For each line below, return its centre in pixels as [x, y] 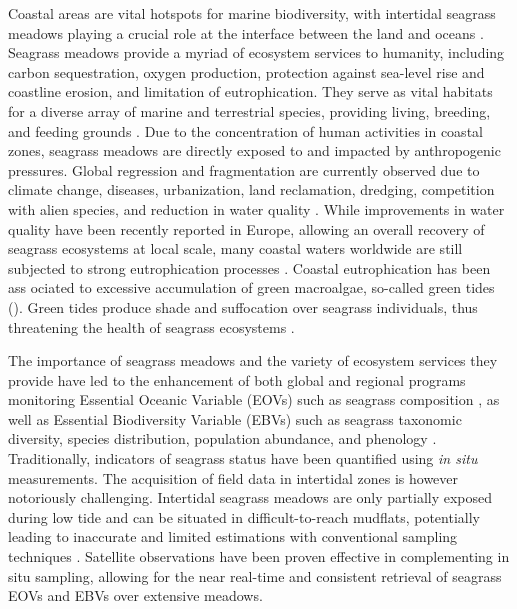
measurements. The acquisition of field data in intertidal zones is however [233, 477]
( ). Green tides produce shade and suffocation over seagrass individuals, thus [243, 306]
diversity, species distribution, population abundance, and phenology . [222, 438]
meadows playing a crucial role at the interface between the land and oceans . [246, 32]
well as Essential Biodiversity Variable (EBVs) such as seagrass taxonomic [235, 418]
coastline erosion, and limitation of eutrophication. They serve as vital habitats [250, 91]
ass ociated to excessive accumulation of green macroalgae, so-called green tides [251, 287]
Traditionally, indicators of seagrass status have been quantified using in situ [243, 458]
